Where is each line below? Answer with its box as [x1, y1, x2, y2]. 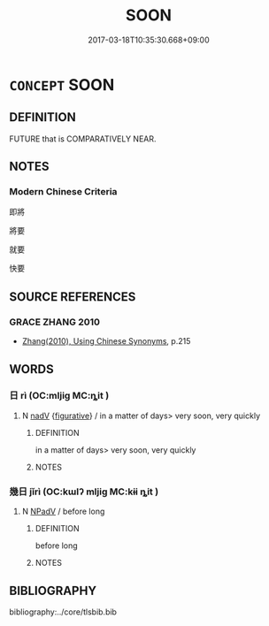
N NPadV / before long [21, 506, 105, 517]
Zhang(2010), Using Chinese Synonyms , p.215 [21, 336, 191, 347]
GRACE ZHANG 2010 [9, 316, 100, 328]
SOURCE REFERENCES [9, 289, 136, 304]
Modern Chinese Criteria [9, 186, 118, 198]
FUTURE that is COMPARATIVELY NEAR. [9, 134, 157, 144]
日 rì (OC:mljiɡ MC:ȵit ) [9, 390, 110, 402]
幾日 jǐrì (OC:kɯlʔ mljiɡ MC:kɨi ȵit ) [9, 485, 159, 498]
